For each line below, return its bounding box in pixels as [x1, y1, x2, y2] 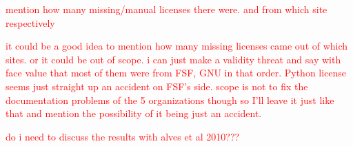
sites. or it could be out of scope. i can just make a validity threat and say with [6, 52, 341, 66]
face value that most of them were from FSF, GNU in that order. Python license [6, 65, 347, 80]
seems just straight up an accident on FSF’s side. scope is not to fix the [6, 79, 308, 93]
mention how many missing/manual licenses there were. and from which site [6, 2, 327, 16]
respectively [6, 15, 55, 30]
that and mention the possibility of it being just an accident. [6, 106, 262, 121]
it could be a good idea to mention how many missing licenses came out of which [6, 39, 348, 53]
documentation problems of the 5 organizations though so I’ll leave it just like [6, 92, 334, 107]
